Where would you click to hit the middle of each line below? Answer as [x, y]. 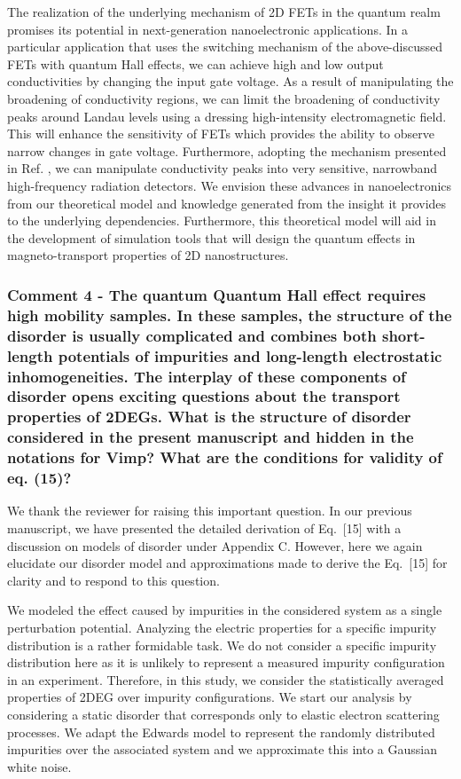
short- [403, 335]
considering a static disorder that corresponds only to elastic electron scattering [223, 714]
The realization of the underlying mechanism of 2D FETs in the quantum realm [224, 12]
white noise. [39, 766]
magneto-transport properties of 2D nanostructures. [148, 255]
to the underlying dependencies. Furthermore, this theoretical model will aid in [222, 220]
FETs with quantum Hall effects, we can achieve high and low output [195, 63]
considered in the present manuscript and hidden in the [211, 437]
